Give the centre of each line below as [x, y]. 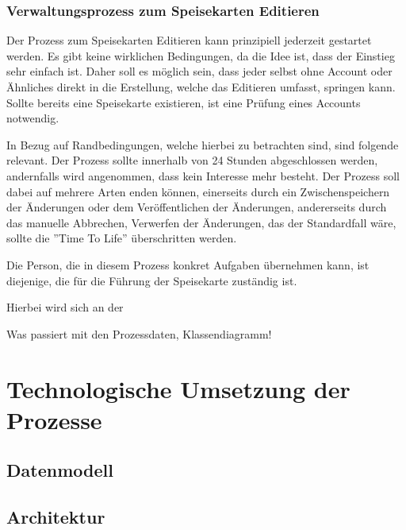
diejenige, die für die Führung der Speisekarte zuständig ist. [152, 280]
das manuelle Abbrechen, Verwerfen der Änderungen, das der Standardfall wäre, [201, 222]
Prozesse [54, 419]
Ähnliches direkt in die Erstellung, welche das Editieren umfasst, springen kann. [201, 87]
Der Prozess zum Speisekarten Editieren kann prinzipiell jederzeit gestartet [189, 40]
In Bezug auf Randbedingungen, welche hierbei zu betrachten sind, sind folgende [203, 144]
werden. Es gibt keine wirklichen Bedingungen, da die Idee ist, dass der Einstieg [201, 55]
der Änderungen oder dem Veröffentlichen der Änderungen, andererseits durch [197, 207]
